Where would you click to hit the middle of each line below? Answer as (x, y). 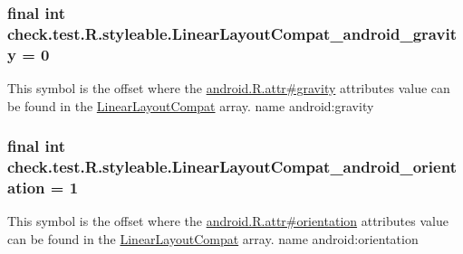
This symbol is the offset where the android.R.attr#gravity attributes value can (229, 88)
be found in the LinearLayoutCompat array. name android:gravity (191, 105)
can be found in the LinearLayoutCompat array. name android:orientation (213, 238)
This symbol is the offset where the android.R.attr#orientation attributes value (228, 221)
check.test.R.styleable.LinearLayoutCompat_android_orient (232, 167)
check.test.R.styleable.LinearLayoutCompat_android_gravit (232, 33)
